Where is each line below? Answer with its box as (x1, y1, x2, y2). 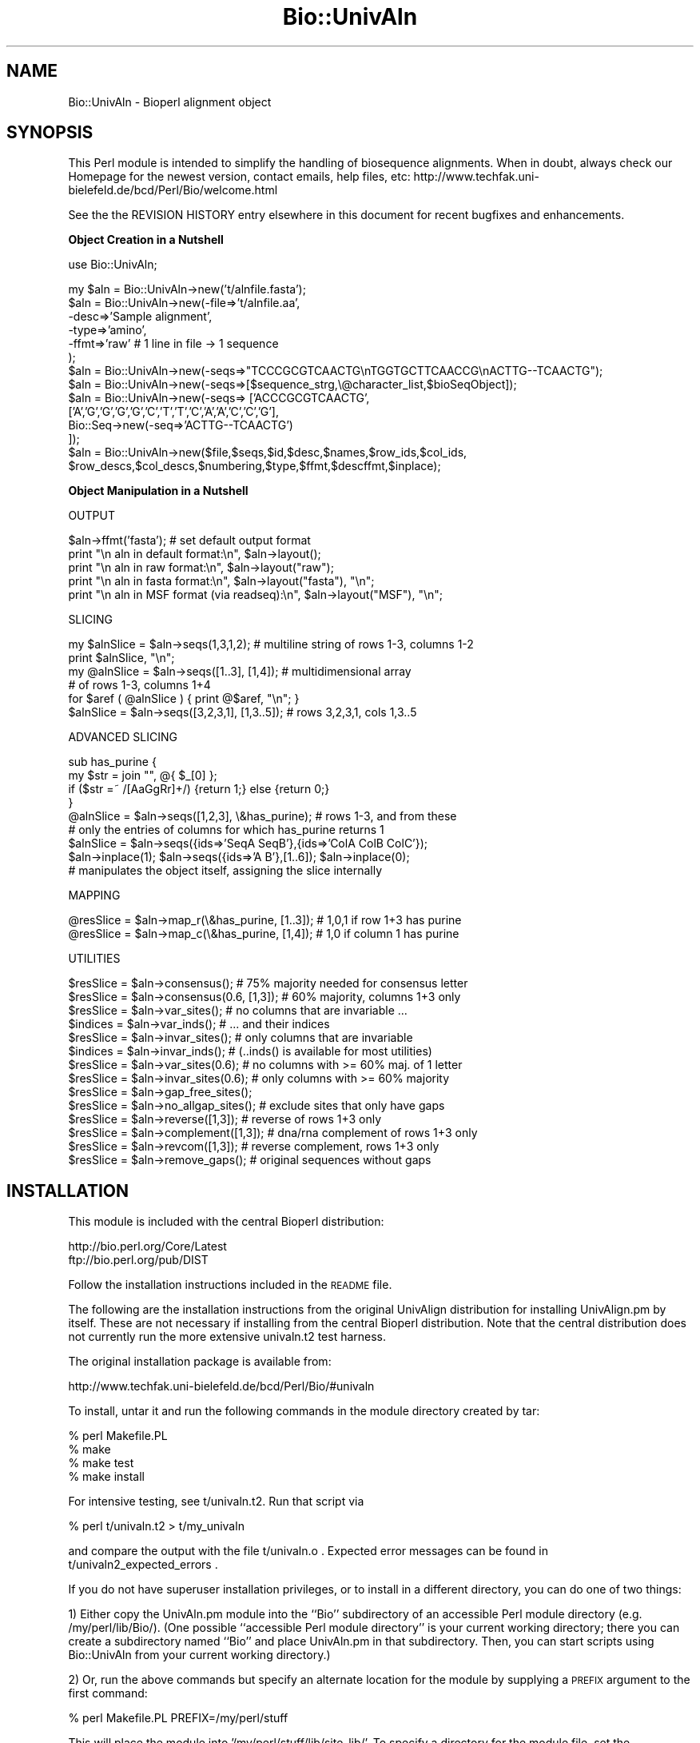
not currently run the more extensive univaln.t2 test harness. (68, 1330, 387, 1344)
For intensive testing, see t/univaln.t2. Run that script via (68, 1494, 364, 1509)
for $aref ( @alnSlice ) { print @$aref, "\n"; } (68, 692, 300, 706)
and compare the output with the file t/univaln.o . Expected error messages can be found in (68, 1544, 548, 1558)
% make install (68, 1470, 145, 1484)
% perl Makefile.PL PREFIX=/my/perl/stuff (68, 1711, 288, 1725)
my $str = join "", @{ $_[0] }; (68, 768, 217, 783)
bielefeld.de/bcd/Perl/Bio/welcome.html (68, 183, 278, 197)
